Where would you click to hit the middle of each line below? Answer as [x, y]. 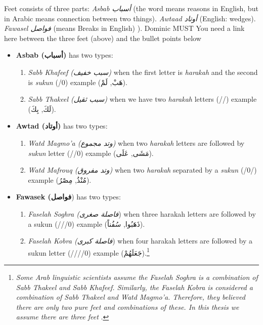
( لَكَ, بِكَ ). [42, 109]
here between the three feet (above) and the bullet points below [103, 38]
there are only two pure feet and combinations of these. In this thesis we [127, 307]
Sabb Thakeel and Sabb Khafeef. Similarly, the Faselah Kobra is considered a [134, 287]
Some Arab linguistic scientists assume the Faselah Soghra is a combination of [137, 277]
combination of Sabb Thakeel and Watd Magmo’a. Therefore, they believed [130, 297]
